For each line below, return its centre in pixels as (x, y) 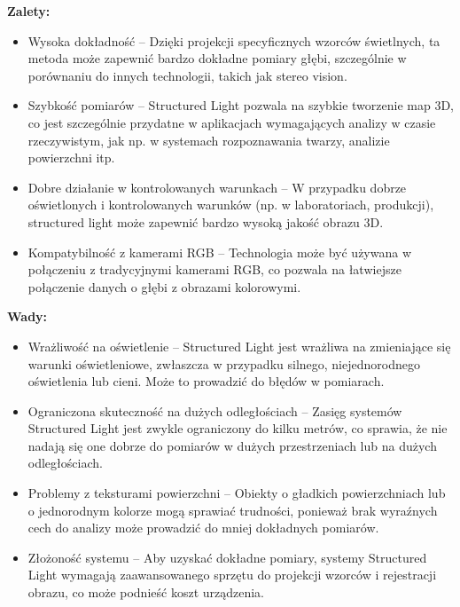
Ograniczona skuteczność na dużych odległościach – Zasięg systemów (215, 410)
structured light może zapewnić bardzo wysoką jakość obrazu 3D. (206, 221)
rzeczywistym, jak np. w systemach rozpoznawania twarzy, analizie (209, 140)
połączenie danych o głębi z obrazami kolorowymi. (164, 286)
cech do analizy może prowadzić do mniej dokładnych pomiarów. (203, 528)
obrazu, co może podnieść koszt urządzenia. (146, 592)
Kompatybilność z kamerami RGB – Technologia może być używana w (220, 252)
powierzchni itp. (71, 158)
